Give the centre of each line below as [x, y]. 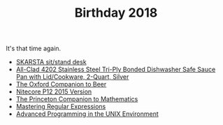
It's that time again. [34, 49]
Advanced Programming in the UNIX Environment [87, 114]
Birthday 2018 [116, 13]
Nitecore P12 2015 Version [54, 91]
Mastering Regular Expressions [61, 107]
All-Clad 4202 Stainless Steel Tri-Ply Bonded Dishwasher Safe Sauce [116, 69]
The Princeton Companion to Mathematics [77, 99]
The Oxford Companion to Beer [61, 84]
